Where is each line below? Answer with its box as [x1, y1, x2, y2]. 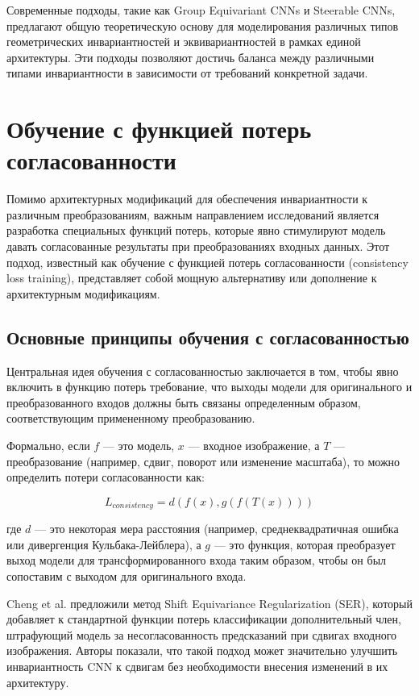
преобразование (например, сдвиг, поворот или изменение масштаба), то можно [6, 452, 400, 469]
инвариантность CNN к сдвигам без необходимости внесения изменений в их [6, 658, 388, 674]
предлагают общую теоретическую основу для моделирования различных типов [6, 17, 399, 34]
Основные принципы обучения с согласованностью [6, 324, 409, 349]
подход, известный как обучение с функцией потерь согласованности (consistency [6, 253, 409, 270]
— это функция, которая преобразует [214, 536, 396, 552]
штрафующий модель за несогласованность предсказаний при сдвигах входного [6, 626, 397, 643]
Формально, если [6, 437, 90, 454]
